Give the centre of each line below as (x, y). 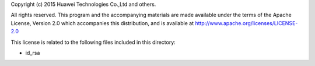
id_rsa (33, 53)
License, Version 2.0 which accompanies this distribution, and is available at (102, 23)
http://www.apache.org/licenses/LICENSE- (246, 23)
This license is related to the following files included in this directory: (93, 42)
